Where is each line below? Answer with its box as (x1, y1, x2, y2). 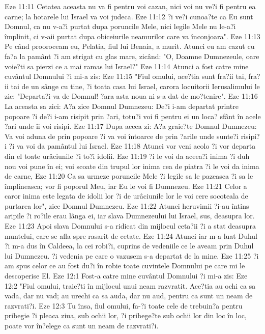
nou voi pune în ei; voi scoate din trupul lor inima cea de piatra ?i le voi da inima (5, 160, 259, 171)
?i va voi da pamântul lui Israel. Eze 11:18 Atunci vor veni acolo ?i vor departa (9, 141, 256, 151)
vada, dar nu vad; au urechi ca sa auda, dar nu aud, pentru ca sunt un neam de (5, 290, 253, 301)
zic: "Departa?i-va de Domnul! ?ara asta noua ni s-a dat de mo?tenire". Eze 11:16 (5, 91, 258, 101)
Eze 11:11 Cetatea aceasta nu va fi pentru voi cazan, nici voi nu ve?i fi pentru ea (5, 1, 256, 11)
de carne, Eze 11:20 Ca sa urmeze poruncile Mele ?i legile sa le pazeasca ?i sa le (5, 171, 253, 181)
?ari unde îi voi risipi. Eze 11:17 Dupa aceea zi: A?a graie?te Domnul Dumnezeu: (5, 121, 257, 131)
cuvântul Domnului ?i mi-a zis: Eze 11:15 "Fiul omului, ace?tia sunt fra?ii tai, (5, 71, 246, 81)
